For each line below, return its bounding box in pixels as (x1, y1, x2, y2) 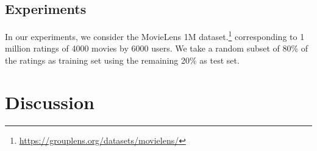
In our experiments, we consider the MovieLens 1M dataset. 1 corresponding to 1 (5, 29, 305, 42)
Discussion (5, 89, 94, 114)
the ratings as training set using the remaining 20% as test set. (5, 54, 240, 67)
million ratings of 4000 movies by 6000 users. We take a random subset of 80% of (5, 42, 308, 55)
